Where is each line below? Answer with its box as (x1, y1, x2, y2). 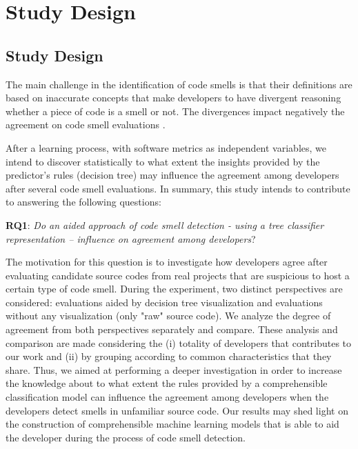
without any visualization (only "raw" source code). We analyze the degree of (6, 308, 331, 323)
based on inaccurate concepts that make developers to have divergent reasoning (6, 90, 341, 105)
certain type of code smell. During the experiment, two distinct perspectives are (6, 281, 343, 296)
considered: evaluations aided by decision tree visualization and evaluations (6, 295, 323, 309)
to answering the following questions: (6, 194, 161, 209)
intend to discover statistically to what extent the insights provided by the (6, 154, 320, 168)
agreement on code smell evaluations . (6, 117, 166, 132)
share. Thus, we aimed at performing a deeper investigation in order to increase (6, 362, 342, 377)
